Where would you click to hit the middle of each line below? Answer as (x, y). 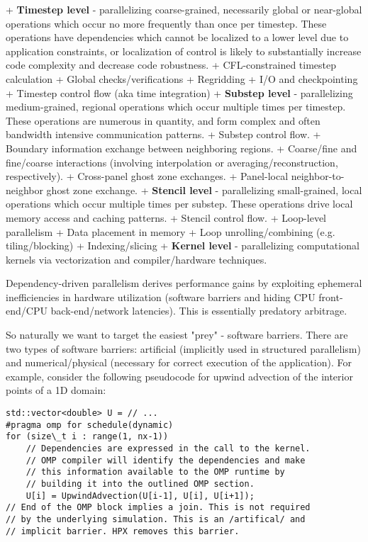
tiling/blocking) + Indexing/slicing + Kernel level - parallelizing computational (183, 245)
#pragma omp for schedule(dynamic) (90, 425)
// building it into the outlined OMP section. (140, 484)
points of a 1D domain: (56, 390)
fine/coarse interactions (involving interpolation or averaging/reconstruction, (172, 162)
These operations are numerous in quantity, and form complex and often (163, 120)
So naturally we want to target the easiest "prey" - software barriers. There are (177, 335)
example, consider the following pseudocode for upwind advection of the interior (179, 376)
